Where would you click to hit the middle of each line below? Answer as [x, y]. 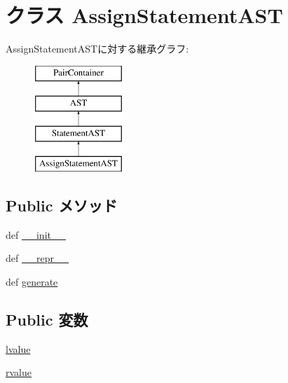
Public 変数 [47, 319]
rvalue [19, 372]
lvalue [18, 348]
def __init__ [36, 234]
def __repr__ [37, 258]
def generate [32, 281]
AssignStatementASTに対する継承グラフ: [97, 49]
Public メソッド [62, 205]
